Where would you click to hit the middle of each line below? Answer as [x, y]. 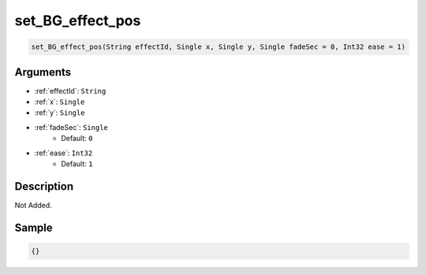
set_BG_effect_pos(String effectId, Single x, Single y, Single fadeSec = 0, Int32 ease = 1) [219, 47]
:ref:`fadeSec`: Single [71, 127]
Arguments [43, 72]
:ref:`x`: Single [60, 102]
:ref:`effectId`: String [70, 91]
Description [44, 186]
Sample [34, 227]
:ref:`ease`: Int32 [64, 153]
